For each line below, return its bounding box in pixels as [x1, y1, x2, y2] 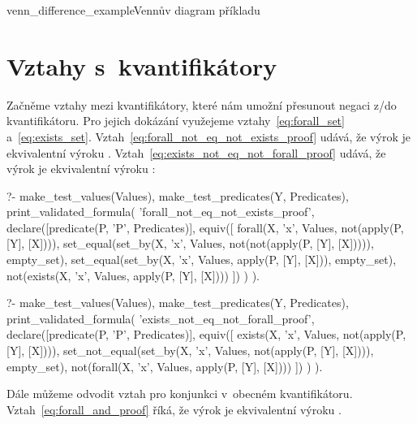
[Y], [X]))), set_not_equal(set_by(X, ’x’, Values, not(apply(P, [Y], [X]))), [6, 342, 374, 359]
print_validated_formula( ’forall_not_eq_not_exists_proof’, [6, 203, 315, 220]
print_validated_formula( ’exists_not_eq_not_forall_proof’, [6, 309, 315, 327]
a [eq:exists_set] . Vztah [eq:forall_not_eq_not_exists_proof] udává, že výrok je [6, 128, 411, 145]
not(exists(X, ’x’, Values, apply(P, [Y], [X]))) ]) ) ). [6, 266, 260, 283]
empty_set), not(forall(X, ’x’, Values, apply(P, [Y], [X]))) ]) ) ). [6, 357, 323, 374]
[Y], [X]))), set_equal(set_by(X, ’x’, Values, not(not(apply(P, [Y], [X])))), [6, 235, 374, 252]
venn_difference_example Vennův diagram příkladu [6, 2, 260, 18]
